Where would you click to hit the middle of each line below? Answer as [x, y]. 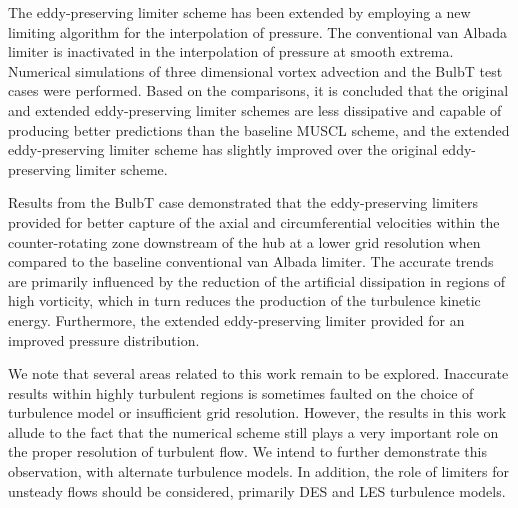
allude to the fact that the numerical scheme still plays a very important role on [253, 431]
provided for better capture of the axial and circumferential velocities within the [254, 221]
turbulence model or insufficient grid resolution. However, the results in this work [257, 412]
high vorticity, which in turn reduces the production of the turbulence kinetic [244, 300]
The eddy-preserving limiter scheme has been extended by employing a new [239, 12]
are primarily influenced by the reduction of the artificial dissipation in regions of [257, 280]
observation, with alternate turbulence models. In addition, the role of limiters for [259, 471]
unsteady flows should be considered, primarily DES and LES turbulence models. [257, 490]
